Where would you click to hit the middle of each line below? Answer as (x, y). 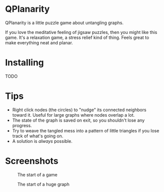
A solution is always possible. (42, 141)
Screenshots (32, 161)
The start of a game (37, 175)
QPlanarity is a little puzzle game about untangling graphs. (65, 23)
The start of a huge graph (44, 184)
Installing (25, 63)
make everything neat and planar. (39, 42)
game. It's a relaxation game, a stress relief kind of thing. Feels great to (77, 37)
